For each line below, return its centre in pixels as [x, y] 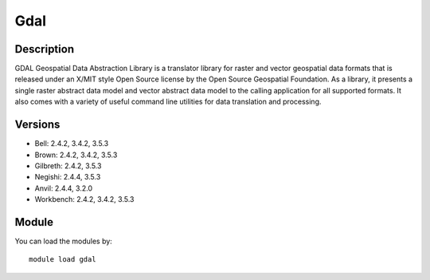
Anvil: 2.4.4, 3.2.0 [64, 188]
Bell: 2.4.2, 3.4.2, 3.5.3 [72, 144]
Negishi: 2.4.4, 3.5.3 [68, 177]
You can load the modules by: [64, 241]
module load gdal [63, 260]
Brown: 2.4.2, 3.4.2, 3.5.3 [76, 155]
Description [45, 49]
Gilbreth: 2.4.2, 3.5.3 [68, 166]
